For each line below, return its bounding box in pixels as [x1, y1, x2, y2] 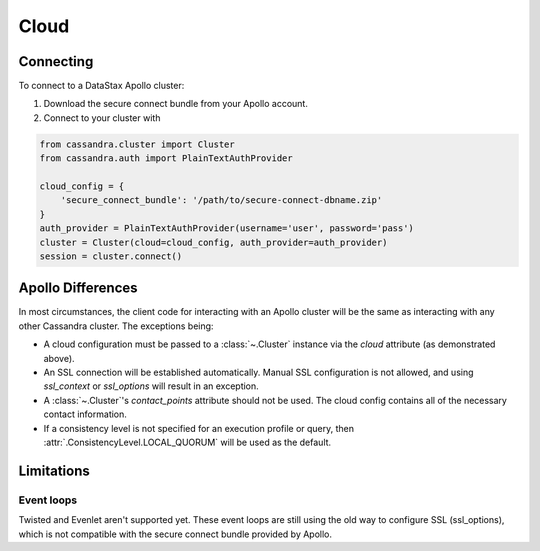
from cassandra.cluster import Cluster [39, 138, 235, 150]
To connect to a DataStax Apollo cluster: [18, 80, 185, 92]
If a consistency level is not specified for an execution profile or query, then [43, 422, 355, 434]
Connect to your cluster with [43, 111, 161, 124]
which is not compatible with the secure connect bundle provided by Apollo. [18, 528, 333, 540]
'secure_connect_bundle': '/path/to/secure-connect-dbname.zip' [60, 195, 383, 206]
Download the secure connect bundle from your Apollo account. [43, 98, 309, 110]
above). [43, 352, 75, 364]
